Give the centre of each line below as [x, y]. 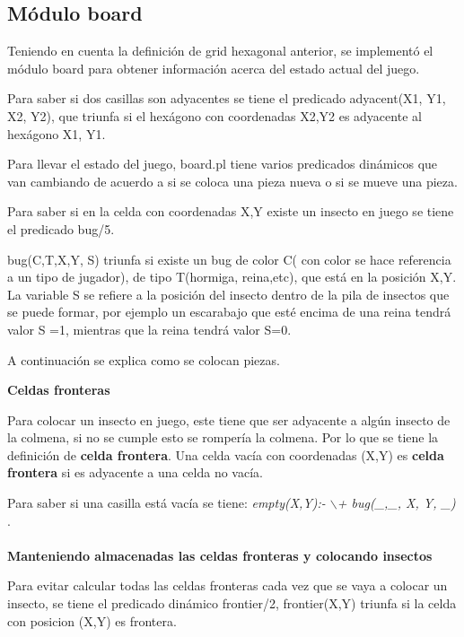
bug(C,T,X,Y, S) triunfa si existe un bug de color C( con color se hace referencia [229, 259]
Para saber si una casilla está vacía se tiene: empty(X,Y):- [166, 503]
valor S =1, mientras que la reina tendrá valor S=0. [149, 329]
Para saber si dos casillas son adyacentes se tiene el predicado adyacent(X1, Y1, [227, 98]
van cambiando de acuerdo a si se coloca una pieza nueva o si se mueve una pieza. [232, 181]
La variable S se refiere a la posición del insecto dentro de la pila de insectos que [228, 294]
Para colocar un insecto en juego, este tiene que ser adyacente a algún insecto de [229, 419]
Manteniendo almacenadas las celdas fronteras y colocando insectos [220, 555]
